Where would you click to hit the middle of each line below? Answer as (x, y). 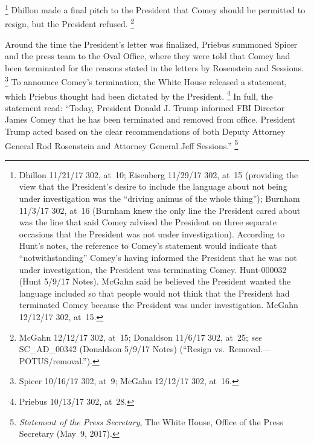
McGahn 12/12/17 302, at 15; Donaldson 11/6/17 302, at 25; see (140, 337)
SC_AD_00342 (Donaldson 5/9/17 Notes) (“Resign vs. (122, 349)
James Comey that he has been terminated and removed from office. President (150, 119)
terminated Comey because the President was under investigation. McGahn (159, 305)
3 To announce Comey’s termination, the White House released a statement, (146, 81)
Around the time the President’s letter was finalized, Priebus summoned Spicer (151, 44)
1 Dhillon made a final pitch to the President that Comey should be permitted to (155, 9)
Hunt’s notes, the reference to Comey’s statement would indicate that (148, 246)
